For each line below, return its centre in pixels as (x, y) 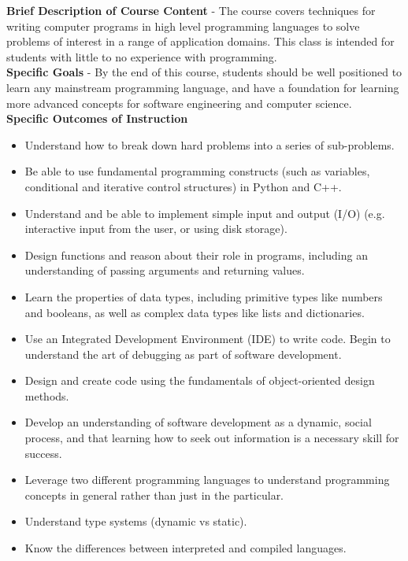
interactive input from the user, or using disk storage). (156, 229)
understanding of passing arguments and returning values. (165, 270)
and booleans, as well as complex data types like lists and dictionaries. (195, 312)
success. (43, 453)
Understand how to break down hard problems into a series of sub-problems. (210, 144)
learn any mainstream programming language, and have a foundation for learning (203, 87)
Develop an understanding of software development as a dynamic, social (198, 422)
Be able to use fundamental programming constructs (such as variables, (197, 171)
